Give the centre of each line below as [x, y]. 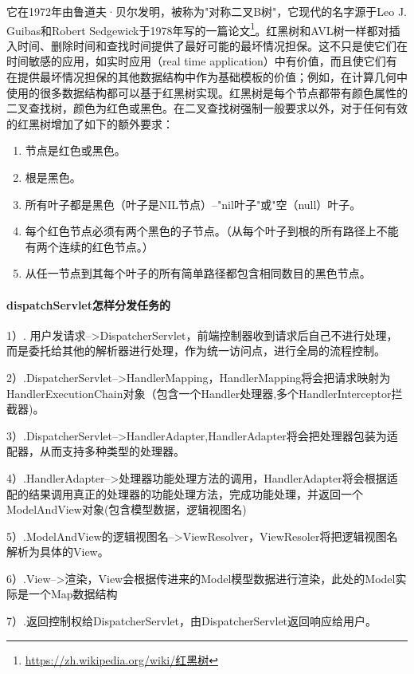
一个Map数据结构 [73, 594]
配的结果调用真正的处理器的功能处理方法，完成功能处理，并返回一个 [185, 493]
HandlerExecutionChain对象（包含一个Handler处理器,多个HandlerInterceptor [199, 393]
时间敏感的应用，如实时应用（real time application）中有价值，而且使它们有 [202, 61]
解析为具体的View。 [58, 552]
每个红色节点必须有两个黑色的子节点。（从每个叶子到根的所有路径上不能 [212, 231]
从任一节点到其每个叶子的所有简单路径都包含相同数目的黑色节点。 [198, 273]
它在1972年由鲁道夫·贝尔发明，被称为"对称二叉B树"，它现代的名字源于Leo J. [207, 11]
